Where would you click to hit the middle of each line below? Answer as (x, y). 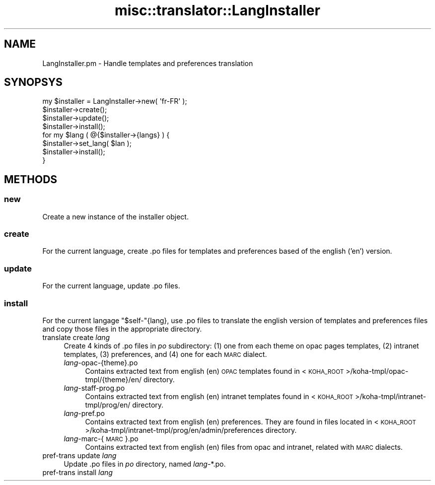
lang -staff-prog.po (94, 388)
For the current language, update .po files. (111, 286)
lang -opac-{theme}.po (101, 362)
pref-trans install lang (77, 472)
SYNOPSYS (33, 82)
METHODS (31, 179)
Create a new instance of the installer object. (115, 216)
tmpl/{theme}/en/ (113, 379)
